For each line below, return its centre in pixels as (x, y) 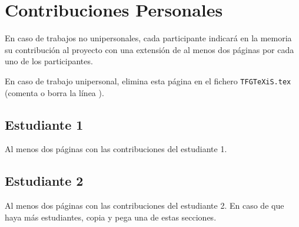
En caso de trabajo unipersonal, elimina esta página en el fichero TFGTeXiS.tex (148, 80)
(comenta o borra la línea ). (54, 92)
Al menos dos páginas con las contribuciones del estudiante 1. (116, 149)
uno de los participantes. (49, 61)
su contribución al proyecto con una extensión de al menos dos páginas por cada (149, 49)
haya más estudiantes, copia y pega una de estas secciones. (111, 217)
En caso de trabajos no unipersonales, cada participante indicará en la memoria (148, 38)
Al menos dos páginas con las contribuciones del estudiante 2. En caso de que (144, 205)
